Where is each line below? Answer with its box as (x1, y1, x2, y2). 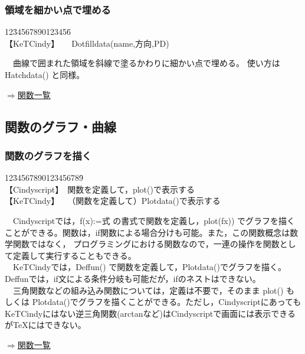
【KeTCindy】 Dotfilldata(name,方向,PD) (5, 37, 169, 49)
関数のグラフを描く (5, 148, 92, 163)
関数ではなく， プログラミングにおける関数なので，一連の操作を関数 (12, 238, 280, 250)
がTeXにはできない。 (5, 319, 86, 331)
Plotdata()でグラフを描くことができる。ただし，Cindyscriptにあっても (32, 295, 301, 308)
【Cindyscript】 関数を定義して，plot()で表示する (5, 183, 195, 195)
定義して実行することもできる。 (12, 249, 136, 261)
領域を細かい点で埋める (5, 2, 111, 17)
